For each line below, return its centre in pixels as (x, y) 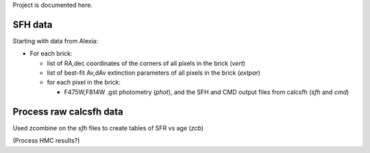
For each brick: (51, 54)
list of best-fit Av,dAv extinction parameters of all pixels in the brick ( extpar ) (153, 73)
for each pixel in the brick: (84, 82)
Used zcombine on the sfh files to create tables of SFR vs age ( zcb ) (108, 128)
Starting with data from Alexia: (56, 40)
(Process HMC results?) (46, 141)
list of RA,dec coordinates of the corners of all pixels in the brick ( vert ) (146, 63)
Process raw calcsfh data (68, 111)
